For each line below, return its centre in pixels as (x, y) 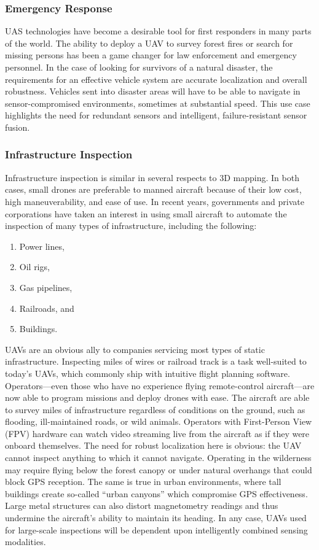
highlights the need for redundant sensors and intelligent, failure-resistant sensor (156, 115)
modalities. (26, 542)
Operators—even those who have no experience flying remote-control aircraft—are (160, 385)
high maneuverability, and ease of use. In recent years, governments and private (155, 201)
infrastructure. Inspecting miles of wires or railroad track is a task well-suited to (156, 361)
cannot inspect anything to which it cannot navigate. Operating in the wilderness (158, 458)
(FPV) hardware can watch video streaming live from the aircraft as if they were (157, 433)
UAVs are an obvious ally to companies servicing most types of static (135, 349)
